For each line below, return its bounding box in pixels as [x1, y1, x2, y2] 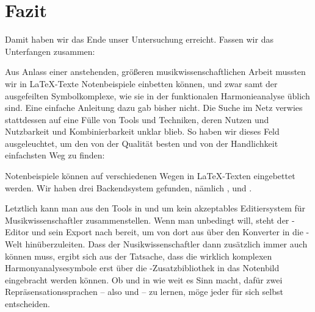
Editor [5, 225, 29, 238]
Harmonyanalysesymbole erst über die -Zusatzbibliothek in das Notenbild [5, 261, 280, 274]
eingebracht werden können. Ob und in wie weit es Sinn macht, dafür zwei [5, 273, 283, 286]
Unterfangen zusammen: [5, 44, 95, 57]
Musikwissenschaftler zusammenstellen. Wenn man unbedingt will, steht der [5, 213, 289, 226]
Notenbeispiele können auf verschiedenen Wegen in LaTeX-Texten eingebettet [5, 169, 295, 182]
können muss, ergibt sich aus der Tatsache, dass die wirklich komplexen [5, 249, 272, 262]
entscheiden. [5, 297, 50, 310]
